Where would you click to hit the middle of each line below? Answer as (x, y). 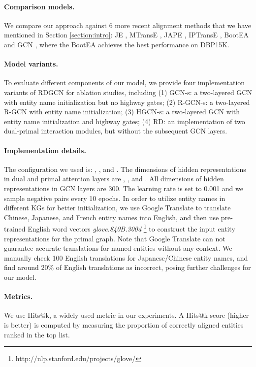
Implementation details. (45, 150)
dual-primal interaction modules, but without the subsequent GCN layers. (116, 131)
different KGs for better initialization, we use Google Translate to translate (117, 208)
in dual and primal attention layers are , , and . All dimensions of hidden (114, 179)
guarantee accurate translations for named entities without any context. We (118, 248)
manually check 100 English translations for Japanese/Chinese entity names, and (126, 257)
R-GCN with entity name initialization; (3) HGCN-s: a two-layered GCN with (122, 112)
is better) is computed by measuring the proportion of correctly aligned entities (124, 324)
